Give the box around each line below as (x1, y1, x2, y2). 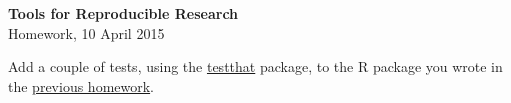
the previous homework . (8, 75, 155, 96)
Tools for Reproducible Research (8, 3, 239, 23)
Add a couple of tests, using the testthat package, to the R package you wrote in (8, 56, 503, 77)
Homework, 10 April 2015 (8, 22, 165, 43)
